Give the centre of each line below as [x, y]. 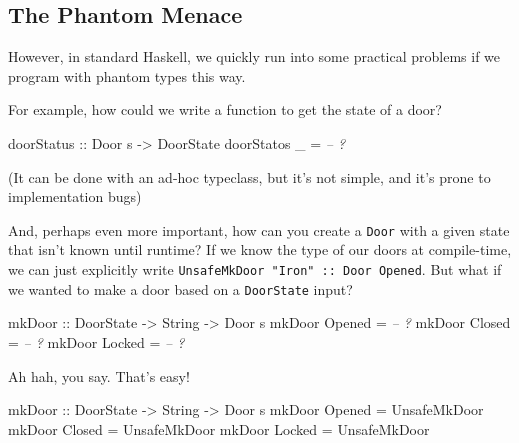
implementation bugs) [75, 196]
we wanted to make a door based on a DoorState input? [180, 288]
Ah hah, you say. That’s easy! [99, 375]
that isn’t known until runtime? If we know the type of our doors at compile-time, [260, 249]
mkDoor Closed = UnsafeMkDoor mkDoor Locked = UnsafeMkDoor [219, 428]
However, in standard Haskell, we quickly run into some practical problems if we [254, 56]
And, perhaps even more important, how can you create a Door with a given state [259, 229]
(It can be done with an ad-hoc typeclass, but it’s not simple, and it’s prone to [249, 176]
